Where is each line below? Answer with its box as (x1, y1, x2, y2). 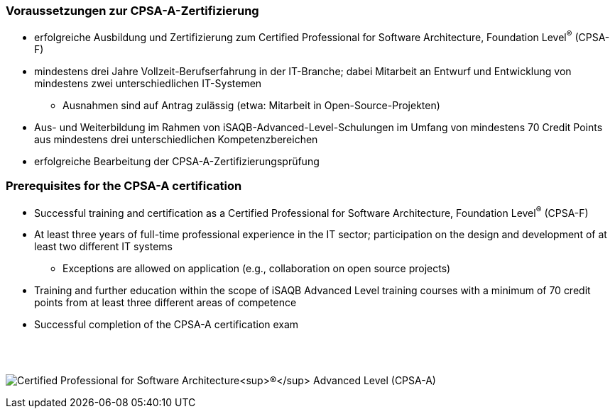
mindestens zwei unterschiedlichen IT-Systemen (34, 77, 262, 90)
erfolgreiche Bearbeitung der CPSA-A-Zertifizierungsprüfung (34, 155, 320, 168)
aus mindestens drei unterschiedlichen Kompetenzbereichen (34, 133, 318, 146)
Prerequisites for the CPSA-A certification (6, 179, 242, 194)
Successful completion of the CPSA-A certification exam (34, 318, 299, 331)
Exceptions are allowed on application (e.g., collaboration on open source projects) (62, 262, 451, 275)
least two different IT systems (34, 240, 173, 253)
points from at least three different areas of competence (34, 296, 297, 309)
